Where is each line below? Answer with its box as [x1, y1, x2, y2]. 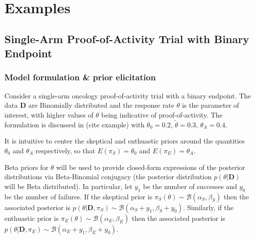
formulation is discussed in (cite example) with [4, 119, 145, 129]
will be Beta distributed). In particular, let [4, 181, 133, 191]
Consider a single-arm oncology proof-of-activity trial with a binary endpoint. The [4, 90, 251, 100]
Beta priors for [4, 162, 48, 172]
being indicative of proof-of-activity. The [101, 109, 223, 119]
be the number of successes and [143, 181, 237, 191]
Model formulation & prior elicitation [4, 71, 156, 83]
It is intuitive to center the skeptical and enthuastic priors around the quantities [4, 136, 245, 146]
